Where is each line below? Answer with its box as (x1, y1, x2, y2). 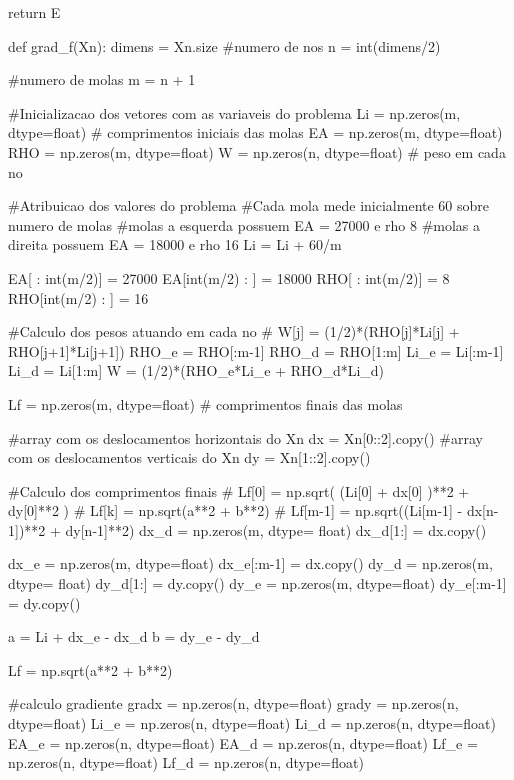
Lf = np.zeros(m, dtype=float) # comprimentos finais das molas (8, 393, 403, 414)
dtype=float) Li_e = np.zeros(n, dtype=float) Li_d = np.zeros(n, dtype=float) (8, 713, 496, 734)
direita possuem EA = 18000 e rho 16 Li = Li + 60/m (8, 234, 342, 255)
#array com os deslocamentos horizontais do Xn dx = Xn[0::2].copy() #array (8, 427, 483, 448)
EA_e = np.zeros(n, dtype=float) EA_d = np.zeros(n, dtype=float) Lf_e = (8, 732, 478, 753)
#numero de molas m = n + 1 (8, 69, 196, 90)
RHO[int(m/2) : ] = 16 (8, 287, 149, 308)
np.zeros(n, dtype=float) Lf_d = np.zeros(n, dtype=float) (8, 752, 364, 773)
